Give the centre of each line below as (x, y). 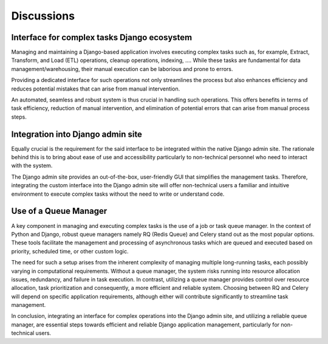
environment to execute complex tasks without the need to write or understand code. (118, 194)
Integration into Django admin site (77, 134)
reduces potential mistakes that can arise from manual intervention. (96, 89)
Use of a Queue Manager (59, 211)
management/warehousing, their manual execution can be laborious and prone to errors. (122, 69)
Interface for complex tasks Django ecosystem (102, 37)
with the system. (32, 166)
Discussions (43, 16)
